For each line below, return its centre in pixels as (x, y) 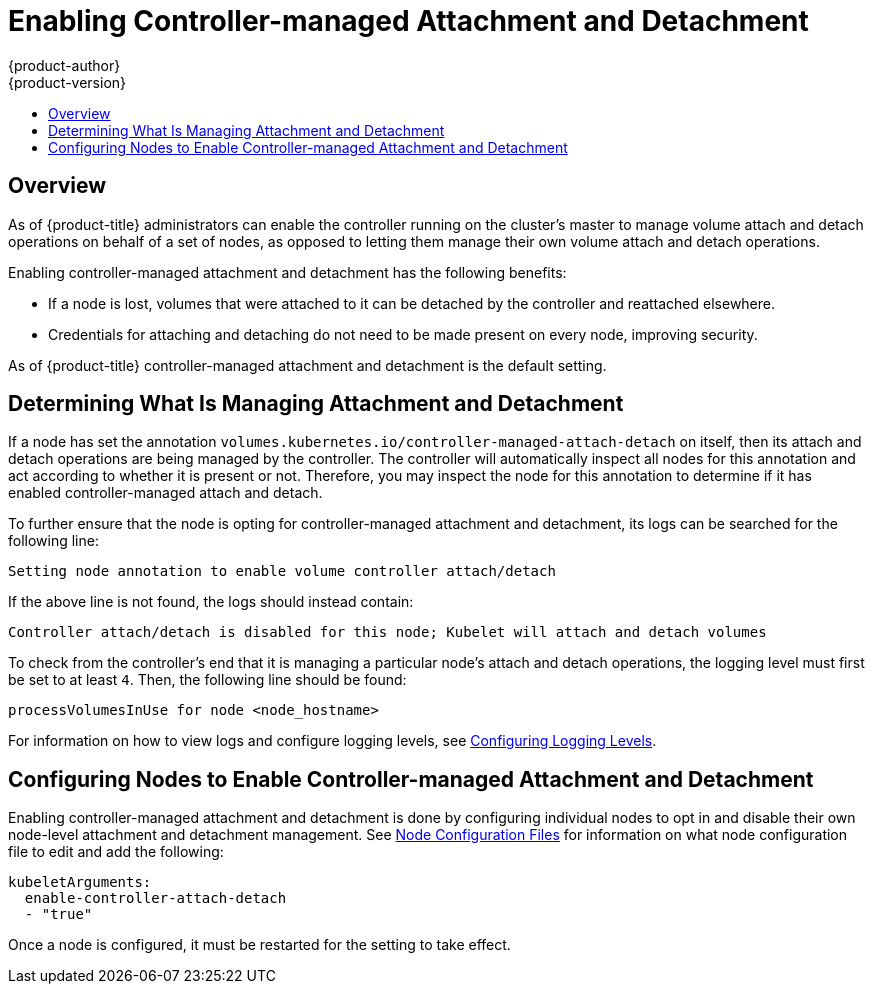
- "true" (58, 914)
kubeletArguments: (80, 882)
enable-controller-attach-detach (155, 898)
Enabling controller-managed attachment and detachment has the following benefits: (287, 272)
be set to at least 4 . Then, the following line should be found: (207, 680)
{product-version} (67, 82)
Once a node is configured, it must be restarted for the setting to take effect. (259, 945)
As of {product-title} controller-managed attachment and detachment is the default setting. (307, 365)
